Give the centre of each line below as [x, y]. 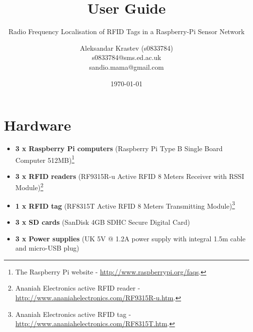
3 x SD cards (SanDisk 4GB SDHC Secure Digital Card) [103, 222]
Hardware [38, 125]
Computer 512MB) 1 [45, 159]
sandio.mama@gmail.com [126, 67]
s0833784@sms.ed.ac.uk [126, 57]
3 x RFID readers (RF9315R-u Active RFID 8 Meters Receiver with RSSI [130, 176]
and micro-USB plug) [47, 248]
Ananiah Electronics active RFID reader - [78, 288]
